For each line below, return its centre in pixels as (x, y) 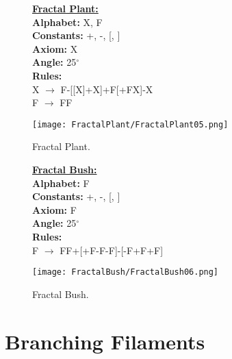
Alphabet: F (61, 183)
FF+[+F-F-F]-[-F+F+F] (112, 250)
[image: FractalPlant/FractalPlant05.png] (130, 124)
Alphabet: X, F (67, 22)
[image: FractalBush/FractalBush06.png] (126, 272)
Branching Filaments (105, 341)
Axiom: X (55, 48)
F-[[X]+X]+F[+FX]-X (107, 89)
